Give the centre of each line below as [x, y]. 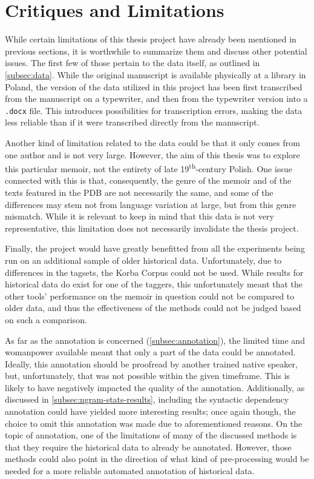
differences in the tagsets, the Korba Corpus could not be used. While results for [154, 272]
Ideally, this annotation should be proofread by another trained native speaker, [151, 363]
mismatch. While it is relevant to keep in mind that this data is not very [139, 216]
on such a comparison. [46, 319]
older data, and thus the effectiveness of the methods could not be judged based [153, 308]
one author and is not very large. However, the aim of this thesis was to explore [152, 154]
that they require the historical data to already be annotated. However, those [148, 447]
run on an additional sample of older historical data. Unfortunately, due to [143, 260]
